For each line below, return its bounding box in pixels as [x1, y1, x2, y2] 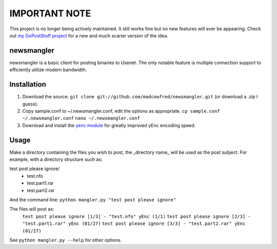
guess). [22, 100, 38, 107]
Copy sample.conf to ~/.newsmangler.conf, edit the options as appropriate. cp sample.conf [22, 108, 220, 114]
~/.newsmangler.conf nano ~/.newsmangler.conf [22, 115, 141, 121]
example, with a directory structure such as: [9, 156, 103, 162]
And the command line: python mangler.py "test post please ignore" [9, 196, 176, 202]
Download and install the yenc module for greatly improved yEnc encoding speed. [22, 122, 196, 128]
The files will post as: [9, 206, 54, 212]
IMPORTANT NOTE [9, 8, 91, 19]
